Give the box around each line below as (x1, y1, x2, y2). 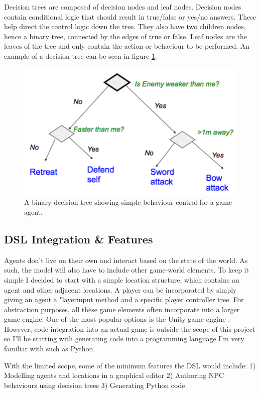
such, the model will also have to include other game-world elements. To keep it (4, 265, 249, 275)
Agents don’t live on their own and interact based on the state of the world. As (4, 254, 248, 265)
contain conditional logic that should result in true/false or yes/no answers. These (4, 11, 256, 22)
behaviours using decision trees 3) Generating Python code (4, 379, 185, 390)
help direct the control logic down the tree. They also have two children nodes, (4, 21, 246, 32)
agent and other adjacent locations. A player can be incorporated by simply (4, 284, 237, 295)
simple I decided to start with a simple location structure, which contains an (4, 274, 239, 285)
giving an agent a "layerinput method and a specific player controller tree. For (4, 294, 244, 305)
